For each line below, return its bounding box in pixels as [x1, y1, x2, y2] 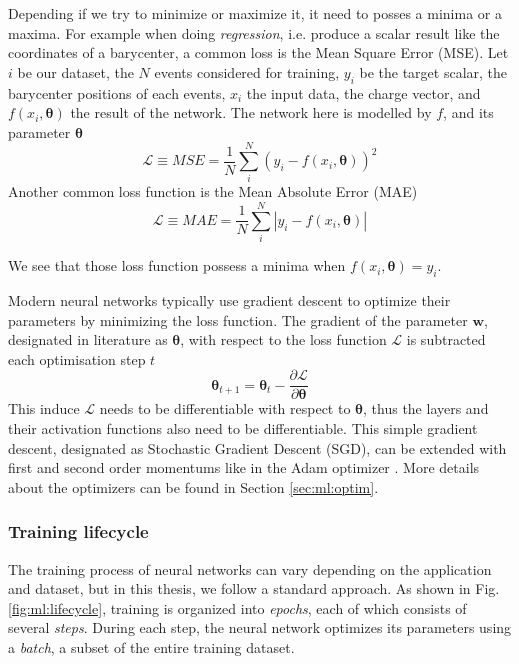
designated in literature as [8, 329, 168, 350]
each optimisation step [8, 348, 146, 369]
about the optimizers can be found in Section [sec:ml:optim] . [8, 476, 379, 497]
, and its [443, 102, 494, 123]
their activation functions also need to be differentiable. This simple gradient [8, 418, 478, 439]
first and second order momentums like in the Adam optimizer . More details [8, 457, 480, 478]
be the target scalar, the [359, 61, 508, 82]
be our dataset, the [17, 61, 134, 82]
